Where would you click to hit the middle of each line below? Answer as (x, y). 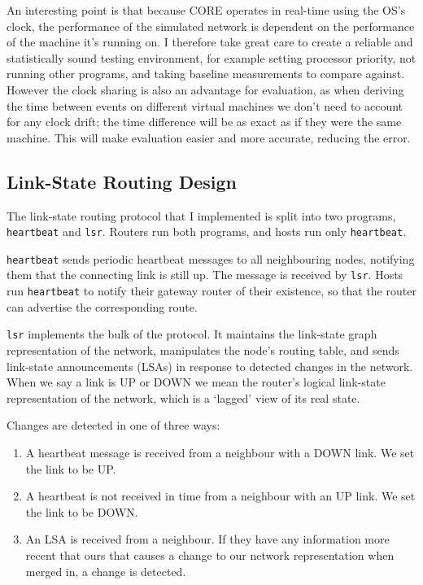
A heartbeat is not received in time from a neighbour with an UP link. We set (220, 496)
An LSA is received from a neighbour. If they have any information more (207, 539)
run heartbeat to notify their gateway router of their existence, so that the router (211, 291)
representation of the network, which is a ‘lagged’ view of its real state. (183, 397)
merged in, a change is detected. (106, 571)
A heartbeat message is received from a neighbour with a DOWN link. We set (220, 452)
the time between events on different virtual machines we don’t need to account (205, 105)
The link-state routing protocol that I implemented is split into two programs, (201, 215)
